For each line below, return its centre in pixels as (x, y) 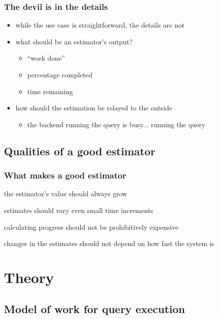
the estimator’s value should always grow (66, 194)
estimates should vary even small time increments (79, 210)
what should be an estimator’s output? (74, 41)
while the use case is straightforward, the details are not (100, 25)
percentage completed (60, 74)
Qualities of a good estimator (80, 151)
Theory (29, 277)
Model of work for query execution (95, 308)
